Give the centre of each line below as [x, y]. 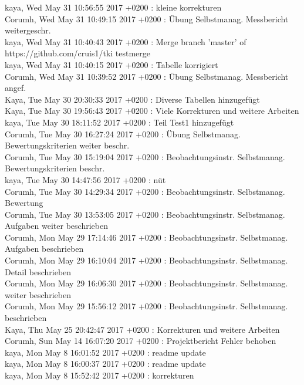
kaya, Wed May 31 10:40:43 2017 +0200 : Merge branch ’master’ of [126, 41]
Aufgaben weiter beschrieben [56, 226]
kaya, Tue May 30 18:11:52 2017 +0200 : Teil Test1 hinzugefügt [119, 122]
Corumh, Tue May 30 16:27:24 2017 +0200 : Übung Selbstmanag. [123, 134]
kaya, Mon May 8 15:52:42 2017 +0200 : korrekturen [99, 375]
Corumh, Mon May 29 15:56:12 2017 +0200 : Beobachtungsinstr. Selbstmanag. [146, 306]
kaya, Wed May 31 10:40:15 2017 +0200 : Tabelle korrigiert [112, 64]
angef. [16, 88]
